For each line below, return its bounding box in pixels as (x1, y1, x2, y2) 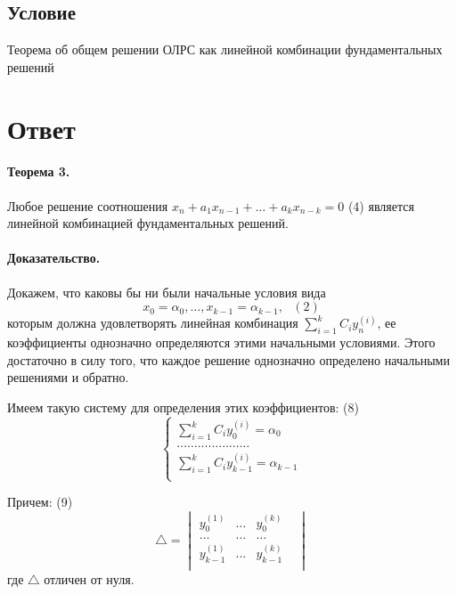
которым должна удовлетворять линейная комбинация (7, 313, 298, 332)
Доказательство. (7, 248, 101, 267)
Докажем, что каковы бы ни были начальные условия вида (7, 282, 326, 301)
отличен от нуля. (44, 569, 135, 588)
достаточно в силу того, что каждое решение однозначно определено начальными (7, 350, 450, 369)
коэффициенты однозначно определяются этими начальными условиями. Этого (7, 332, 436, 351)
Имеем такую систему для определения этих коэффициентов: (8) (7, 397, 359, 416)
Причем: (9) (7, 492, 73, 511)
